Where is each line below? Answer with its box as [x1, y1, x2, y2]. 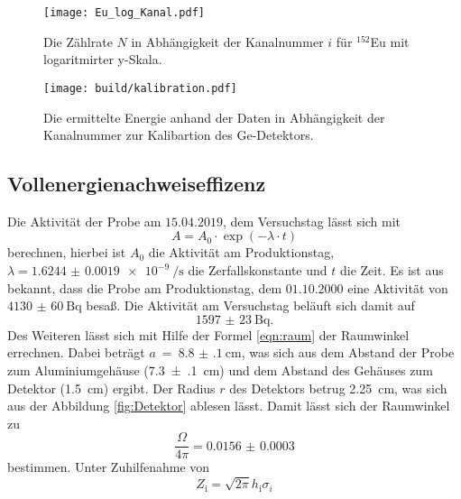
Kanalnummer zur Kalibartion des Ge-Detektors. [43, 125, 314, 144]
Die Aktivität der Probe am [7, 211, 161, 230]
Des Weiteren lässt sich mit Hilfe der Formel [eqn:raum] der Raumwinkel [7, 325, 410, 344]
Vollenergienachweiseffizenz [7, 170, 266, 198]
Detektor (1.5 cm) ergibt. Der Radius [7, 378, 216, 397]
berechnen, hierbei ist [7, 243, 126, 262]
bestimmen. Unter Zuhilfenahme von [7, 457, 210, 476]
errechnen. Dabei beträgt [7, 343, 145, 362]
